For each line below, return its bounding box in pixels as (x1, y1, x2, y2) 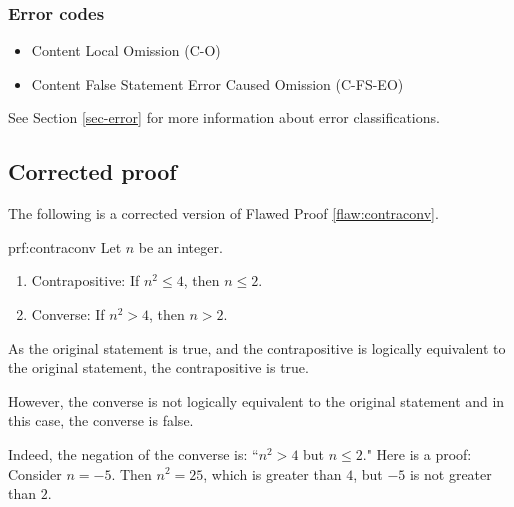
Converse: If (31, 303, 105, 324)
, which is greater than (203, 463, 342, 484)
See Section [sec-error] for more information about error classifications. (8, 107, 440, 128)
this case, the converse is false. (8, 410, 194, 431)
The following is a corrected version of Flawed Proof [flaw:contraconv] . (8, 203, 439, 224)
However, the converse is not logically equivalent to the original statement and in (8, 390, 505, 411)
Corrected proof (8, 156, 177, 187)
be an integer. (138, 236, 223, 257)
